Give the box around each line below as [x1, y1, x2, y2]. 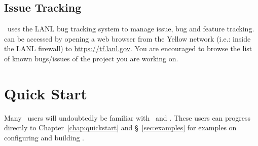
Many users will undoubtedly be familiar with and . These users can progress [4, 112, 251, 123]
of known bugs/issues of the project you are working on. [4, 53, 178, 63]
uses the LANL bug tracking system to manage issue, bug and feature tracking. [7, 23, 254, 34]
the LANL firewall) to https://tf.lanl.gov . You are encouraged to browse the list [4, 43, 252, 54]
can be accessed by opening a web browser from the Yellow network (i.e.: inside [4, 33, 251, 44]
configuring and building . [4, 132, 84, 142]
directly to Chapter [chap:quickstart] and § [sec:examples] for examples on [4, 122, 237, 133]
